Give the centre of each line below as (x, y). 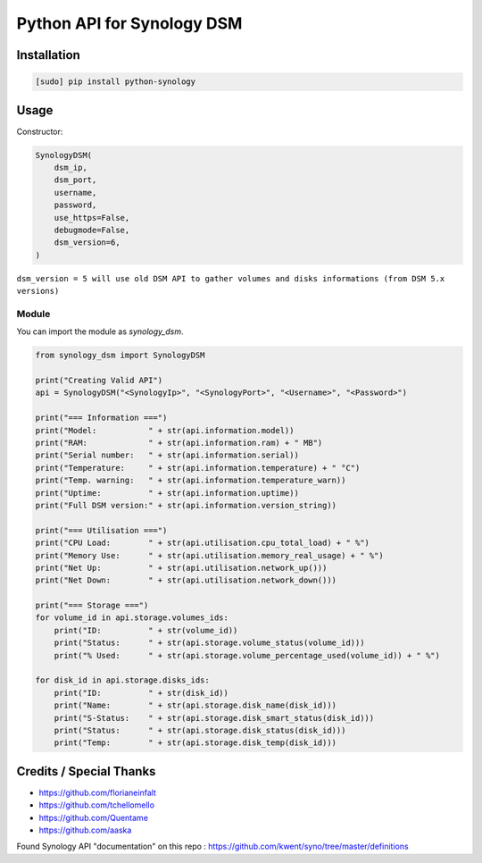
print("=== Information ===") (101, 418)
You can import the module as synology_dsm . (100, 331)
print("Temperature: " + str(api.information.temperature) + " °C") (198, 468)
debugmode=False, (92, 230)
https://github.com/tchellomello (97, 805)
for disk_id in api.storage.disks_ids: (122, 680)
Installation (48, 55)
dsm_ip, (71, 168)
